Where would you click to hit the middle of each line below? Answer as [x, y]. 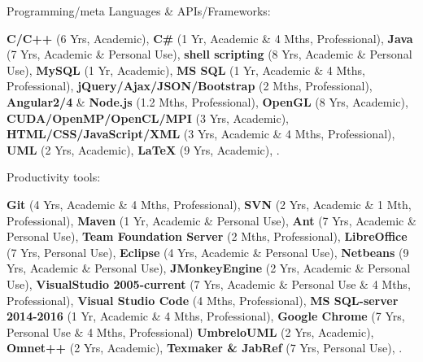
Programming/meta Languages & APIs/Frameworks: [139, 11]
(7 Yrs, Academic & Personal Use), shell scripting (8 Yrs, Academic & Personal [209, 54]
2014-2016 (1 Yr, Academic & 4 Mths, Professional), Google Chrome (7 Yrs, [206, 316]
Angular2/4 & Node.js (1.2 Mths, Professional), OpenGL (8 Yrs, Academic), [207, 101]
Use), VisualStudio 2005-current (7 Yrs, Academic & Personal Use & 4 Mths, [209, 283]
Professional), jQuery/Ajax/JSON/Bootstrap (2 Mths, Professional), [190, 86]
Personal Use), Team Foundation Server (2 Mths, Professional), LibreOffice [207, 236]
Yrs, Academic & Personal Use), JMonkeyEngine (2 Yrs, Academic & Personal [209, 268]
